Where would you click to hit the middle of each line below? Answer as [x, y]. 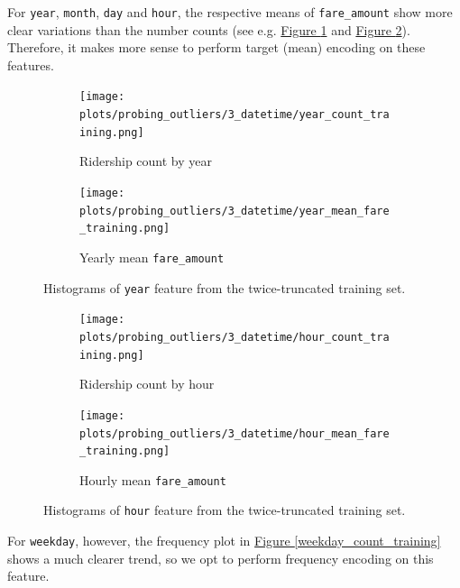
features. [31, 64]
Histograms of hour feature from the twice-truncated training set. [225, 510]
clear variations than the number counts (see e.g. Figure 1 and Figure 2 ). [209, 29]
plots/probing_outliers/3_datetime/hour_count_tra [235, 337]
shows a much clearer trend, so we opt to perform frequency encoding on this [221, 558]
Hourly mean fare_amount [153, 479]
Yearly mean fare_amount [152, 257]
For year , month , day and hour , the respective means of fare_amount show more [230, 12]
